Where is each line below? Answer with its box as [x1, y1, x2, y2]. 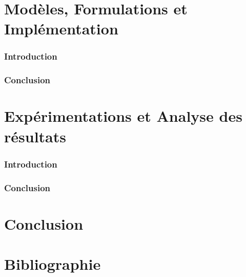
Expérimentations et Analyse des [4, 105, 242, 126]
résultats [4, 125, 66, 146]
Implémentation [4, 18, 118, 39]
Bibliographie [4, 253, 101, 274]
